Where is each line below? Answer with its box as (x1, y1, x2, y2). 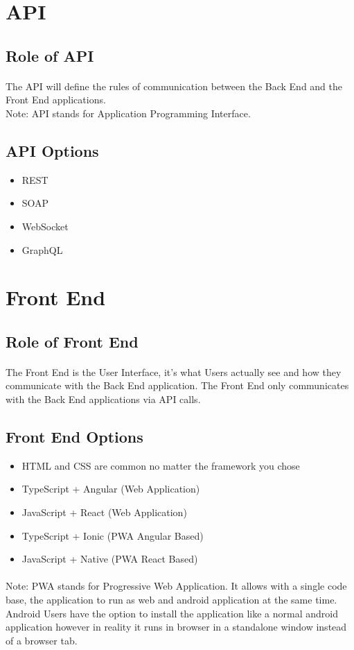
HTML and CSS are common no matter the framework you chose (21, 458, 300, 472)
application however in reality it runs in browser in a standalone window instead (6, 619, 347, 634)
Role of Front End (6, 330, 139, 352)
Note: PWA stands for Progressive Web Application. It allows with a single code (6, 579, 347, 593)
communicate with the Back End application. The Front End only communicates (6, 378, 349, 393)
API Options (6, 139, 99, 161)
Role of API (6, 44, 94, 66)
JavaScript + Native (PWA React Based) (21, 551, 198, 566)
